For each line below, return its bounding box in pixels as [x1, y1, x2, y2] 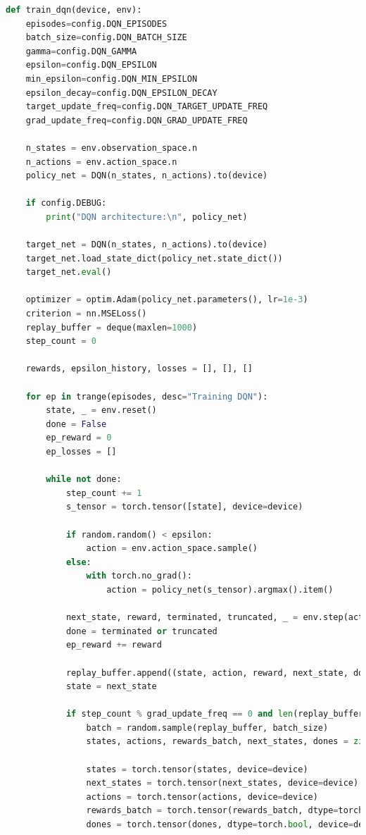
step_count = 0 [25, 336, 96, 347]
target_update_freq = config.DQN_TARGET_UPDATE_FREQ [25, 101, 268, 112]
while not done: [46, 474, 122, 485]
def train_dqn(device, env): [6, 5, 142, 15]
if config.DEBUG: [25, 198, 107, 209]
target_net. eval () [25, 267, 112, 278]
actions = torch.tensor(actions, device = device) [86, 791, 318, 802]
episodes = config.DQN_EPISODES [25, 18, 168, 29]
